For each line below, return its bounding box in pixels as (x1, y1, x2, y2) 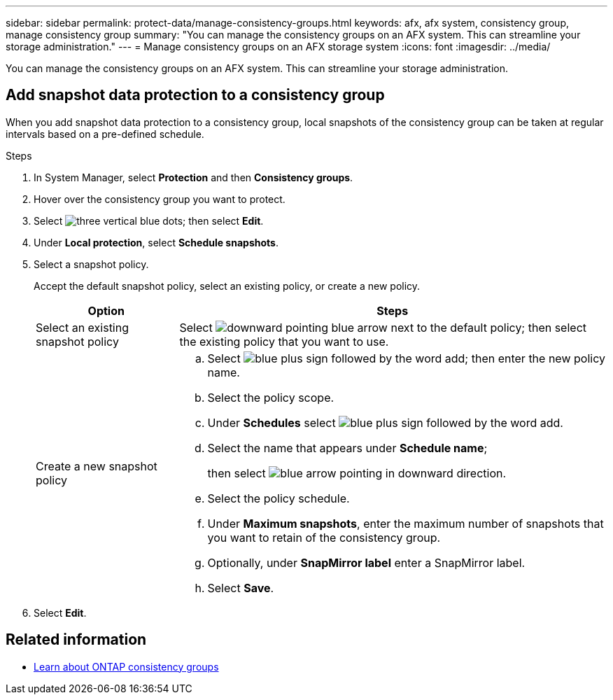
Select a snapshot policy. (34, 258, 149, 270)
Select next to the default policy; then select (179, 320, 587, 335)
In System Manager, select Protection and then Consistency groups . (34, 171, 353, 183)
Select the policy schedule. (207, 491, 350, 505)
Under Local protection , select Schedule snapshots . (34, 236, 279, 248)
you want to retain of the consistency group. (207, 530, 441, 545)
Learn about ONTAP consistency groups (34, 660, 219, 673)
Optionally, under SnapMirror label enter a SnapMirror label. (207, 555, 526, 570)
